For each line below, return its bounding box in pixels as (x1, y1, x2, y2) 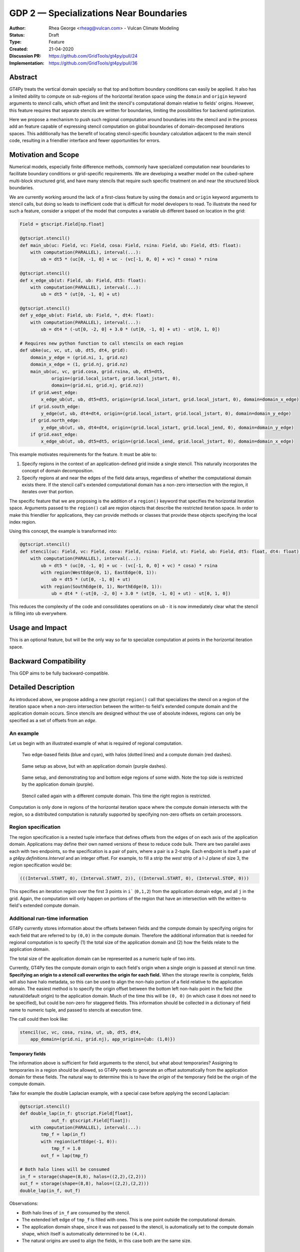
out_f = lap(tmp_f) (40, 1152, 88, 1158)
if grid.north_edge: (30, 418, 81, 423)
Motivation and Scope (9, 150, 79, 159)
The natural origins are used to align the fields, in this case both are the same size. (21, 1237, 192, 1244)
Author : (9, 25, 26, 31)
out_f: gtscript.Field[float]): (51, 1117, 131, 1123)
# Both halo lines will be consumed (19, 1167, 110, 1172)
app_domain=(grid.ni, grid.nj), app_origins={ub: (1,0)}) (30, 1037, 175, 1042)
